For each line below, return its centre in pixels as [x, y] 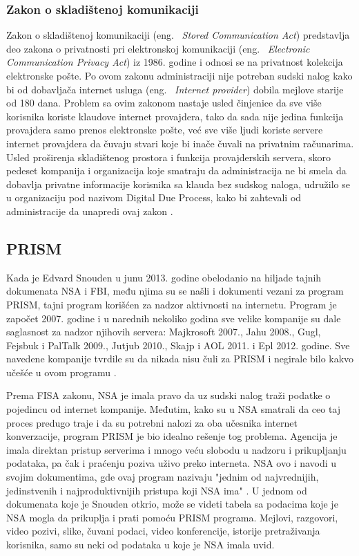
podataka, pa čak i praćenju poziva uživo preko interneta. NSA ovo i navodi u [172, 463]
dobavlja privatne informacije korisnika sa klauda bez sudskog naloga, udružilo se [178, 184]
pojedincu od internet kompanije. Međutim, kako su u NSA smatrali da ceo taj [174, 409]
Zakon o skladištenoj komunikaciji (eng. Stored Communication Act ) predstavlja [178, 35]
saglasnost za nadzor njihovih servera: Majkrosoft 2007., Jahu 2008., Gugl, [164, 332]
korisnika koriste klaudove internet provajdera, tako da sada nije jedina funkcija [175, 116]
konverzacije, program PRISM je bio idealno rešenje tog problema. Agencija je [172, 436]
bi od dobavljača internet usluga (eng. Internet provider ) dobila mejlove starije [175, 89]
